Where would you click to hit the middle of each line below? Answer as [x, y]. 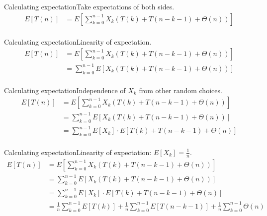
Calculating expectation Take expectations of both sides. [89, 6]
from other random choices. [180, 90]
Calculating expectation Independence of [65, 90]
